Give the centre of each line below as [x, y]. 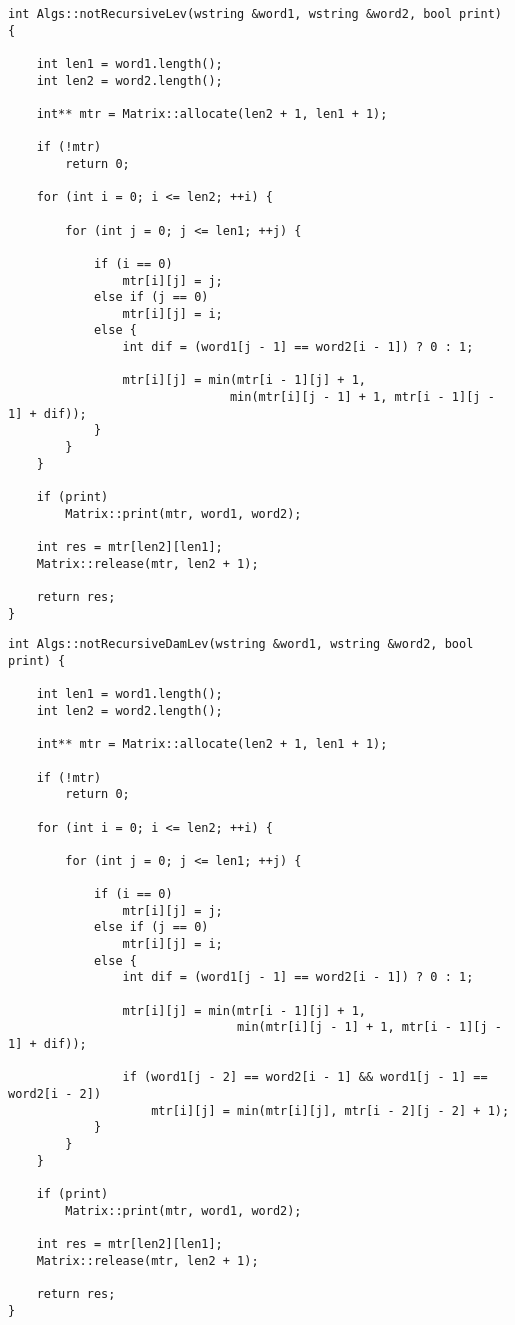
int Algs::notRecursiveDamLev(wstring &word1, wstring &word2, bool [241, 644]
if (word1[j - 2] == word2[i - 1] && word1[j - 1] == [305, 1077]
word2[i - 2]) [55, 1094]
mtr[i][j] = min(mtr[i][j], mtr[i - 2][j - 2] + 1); [330, 1110]
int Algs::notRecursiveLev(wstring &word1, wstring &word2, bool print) [255, 14]
